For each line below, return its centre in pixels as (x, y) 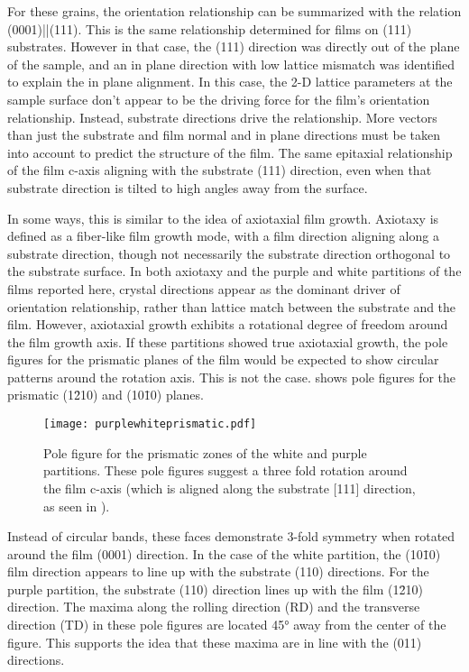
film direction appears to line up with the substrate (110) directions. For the (218, 571)
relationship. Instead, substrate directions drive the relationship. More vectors (222, 117)
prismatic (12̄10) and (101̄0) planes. (106, 395)
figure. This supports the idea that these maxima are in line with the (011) (215, 642)
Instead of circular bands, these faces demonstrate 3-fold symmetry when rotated (231, 536)
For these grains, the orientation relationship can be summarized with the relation (234, 11)
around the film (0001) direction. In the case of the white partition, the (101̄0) (224, 553)
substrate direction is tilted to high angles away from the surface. (188, 187)
